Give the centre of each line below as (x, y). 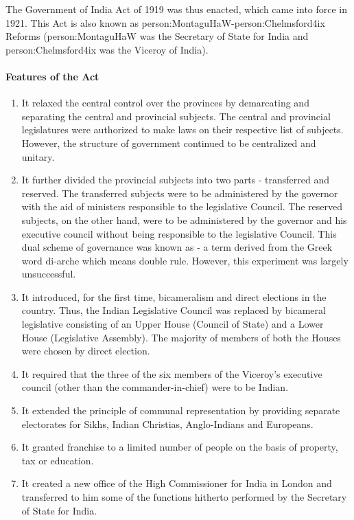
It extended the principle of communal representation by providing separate (181, 410)
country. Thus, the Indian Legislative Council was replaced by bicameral (174, 310)
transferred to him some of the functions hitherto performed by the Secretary (184, 497)
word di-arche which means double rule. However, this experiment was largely (185, 260)
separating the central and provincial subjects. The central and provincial (176, 116)
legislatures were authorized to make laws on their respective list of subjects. (182, 129)
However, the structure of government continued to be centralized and (169, 143)
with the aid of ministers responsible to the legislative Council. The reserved (182, 206)
